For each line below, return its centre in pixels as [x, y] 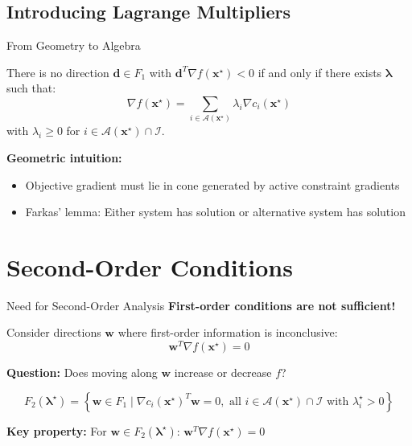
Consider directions [54, 332]
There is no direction [58, 72]
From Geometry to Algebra [74, 45]
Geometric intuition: [64, 157]
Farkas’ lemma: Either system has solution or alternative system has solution [215, 212]
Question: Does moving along [82, 372]
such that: [31, 88]
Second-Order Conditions [150, 266]
